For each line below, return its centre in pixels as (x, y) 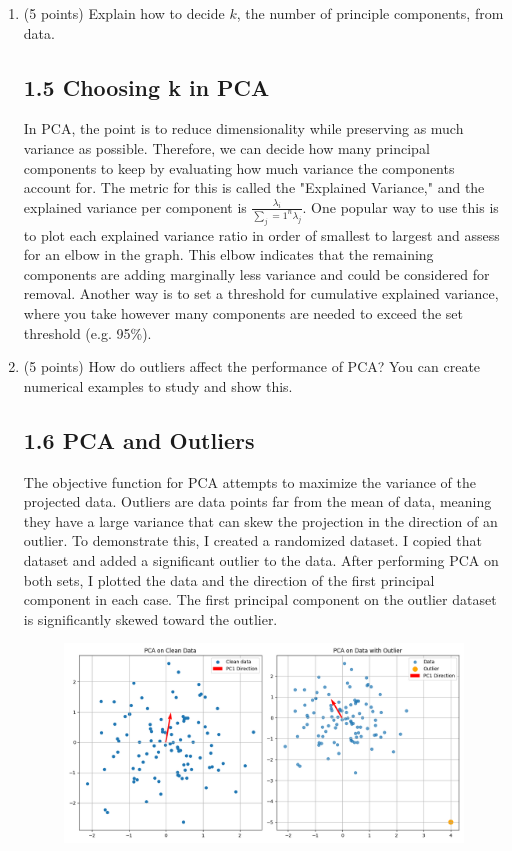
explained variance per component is (135, 206)
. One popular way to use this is (400, 206)
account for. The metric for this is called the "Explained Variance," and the (254, 187)
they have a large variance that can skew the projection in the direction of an (260, 520)
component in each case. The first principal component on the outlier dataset (260, 599)
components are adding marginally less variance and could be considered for (256, 273)
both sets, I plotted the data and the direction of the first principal (229, 579)
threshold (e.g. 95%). (87, 332)
